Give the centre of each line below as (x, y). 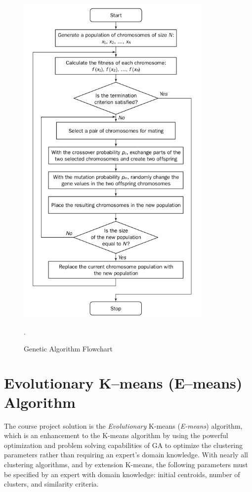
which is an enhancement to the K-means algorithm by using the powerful (116, 435)
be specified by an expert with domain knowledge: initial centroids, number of (122, 474)
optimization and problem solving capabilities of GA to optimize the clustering (124, 445)
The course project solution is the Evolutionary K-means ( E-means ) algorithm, (123, 425)
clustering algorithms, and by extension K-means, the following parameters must (126, 465)
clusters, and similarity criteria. (51, 484)
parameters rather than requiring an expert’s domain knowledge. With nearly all (126, 455)
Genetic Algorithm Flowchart (68, 348)
